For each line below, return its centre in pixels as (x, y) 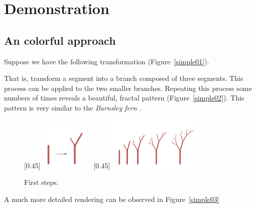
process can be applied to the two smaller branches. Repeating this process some (128, 88)
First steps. (41, 182)
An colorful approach (60, 40)
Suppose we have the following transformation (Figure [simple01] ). (107, 61)
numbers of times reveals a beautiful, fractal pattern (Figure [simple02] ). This (124, 98)
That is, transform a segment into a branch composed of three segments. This (124, 78)
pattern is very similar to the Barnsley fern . (73, 107)
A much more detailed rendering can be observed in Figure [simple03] (112, 199)
